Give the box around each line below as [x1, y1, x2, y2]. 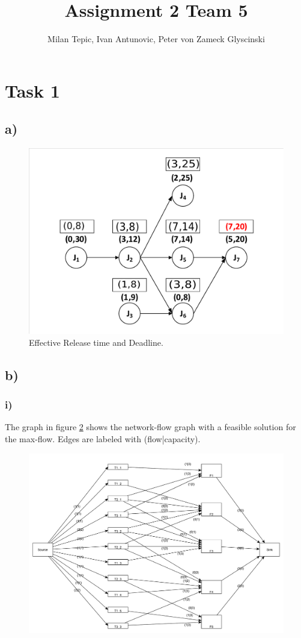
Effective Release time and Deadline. [29, 336, 163, 348]
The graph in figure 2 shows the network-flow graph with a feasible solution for [5, 421, 296, 433]
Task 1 [5, 78, 60, 102]
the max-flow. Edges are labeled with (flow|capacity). [5, 432, 201, 445]
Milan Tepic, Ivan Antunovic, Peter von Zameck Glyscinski [47, 33, 265, 45]
